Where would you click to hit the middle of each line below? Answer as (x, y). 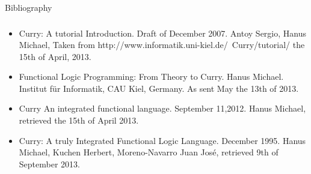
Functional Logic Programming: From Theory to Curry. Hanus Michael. (151, 76)
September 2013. (49, 163)
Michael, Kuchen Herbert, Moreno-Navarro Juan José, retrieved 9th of (149, 152)
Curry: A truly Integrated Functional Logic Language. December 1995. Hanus (162, 140)
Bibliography (29, 7)
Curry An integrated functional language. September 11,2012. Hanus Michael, (162, 108)
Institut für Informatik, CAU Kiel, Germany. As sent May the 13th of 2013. (159, 88)
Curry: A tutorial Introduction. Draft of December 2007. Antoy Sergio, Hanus (162, 33)
